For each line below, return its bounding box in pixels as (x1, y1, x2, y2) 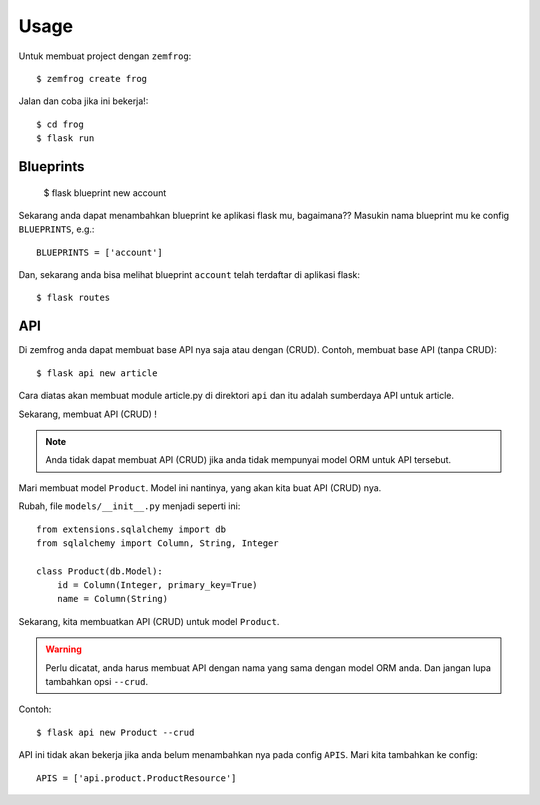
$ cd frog (36, 118, 84, 130)
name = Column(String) (56, 593, 169, 605)
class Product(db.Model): (36, 565, 164, 577)
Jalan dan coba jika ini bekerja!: (18, 95, 149, 107)
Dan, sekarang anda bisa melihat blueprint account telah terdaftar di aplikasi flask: (18, 269, 360, 281)
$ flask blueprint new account (43, 186, 167, 199)
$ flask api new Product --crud (36, 726, 195, 738)
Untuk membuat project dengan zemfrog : (18, 50, 192, 62)
